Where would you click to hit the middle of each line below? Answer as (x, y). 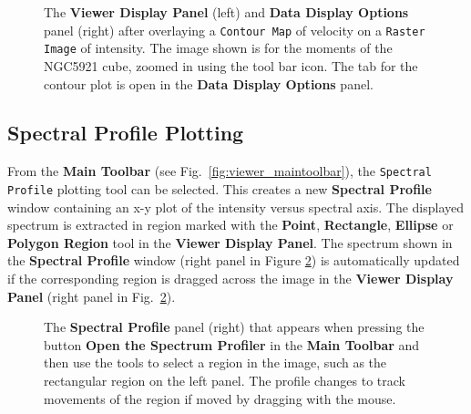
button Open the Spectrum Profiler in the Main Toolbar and (232, 344)
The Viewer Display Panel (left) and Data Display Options (226, 12)
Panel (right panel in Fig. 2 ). (92, 296)
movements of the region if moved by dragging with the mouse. (220, 398)
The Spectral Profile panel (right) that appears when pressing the (234, 327)
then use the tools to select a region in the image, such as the (215, 362)
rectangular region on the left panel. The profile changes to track (225, 380)
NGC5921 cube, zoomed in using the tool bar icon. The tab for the (231, 65)
